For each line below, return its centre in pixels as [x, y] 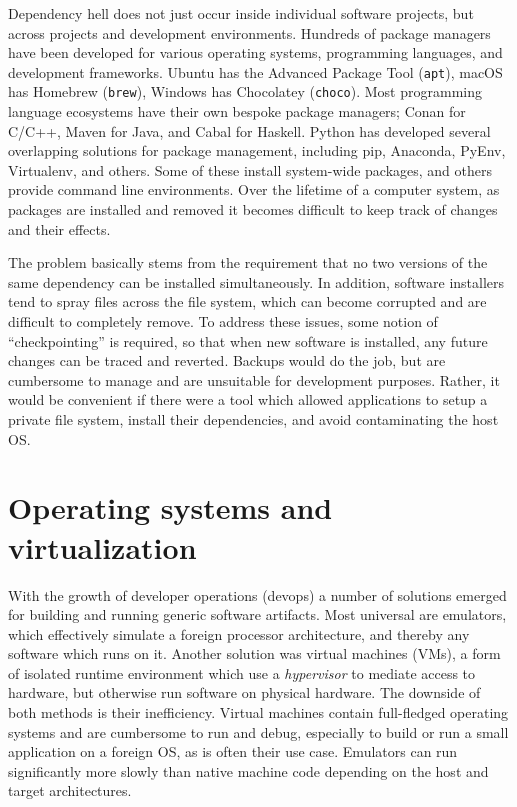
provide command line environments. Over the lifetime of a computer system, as [254, 189]
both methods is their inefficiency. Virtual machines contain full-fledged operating [258, 712]
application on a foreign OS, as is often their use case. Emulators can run [233, 751]
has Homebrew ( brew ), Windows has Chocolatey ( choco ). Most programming [245, 91]
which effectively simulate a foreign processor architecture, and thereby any [239, 633]
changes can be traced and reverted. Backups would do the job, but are [227, 360]
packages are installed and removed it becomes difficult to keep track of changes [253, 209]
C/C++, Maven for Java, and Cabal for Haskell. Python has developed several [249, 130]
